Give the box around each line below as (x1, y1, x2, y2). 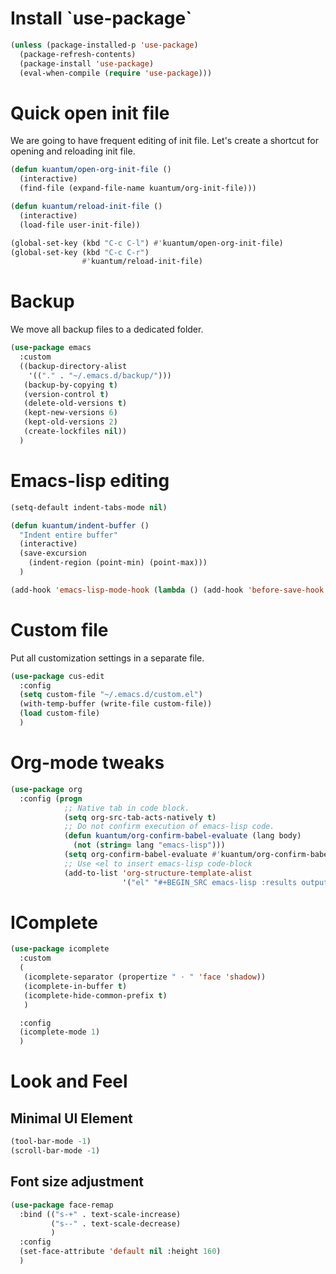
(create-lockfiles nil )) (23, 427, 128, 437)
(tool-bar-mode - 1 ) (10, 1137, 92, 1147)
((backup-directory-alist (19, 361, 128, 371)
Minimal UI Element (10, 1110, 133, 1127)
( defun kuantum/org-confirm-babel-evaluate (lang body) (63, 831, 302, 841)
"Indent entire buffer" (19, 530, 118, 540)
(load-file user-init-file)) (19, 220, 141, 230)
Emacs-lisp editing (10, 470, 170, 492)
